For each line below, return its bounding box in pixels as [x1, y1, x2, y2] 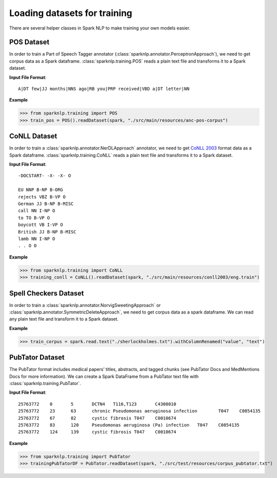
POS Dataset [9, 38, 49, 46]
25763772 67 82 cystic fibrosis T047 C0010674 [18, 415, 176, 421]
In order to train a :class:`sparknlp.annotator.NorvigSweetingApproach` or [9, 302, 161, 308]
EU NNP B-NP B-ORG [18, 187, 63, 192]
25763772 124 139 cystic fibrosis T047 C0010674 [18, 429, 176, 435]
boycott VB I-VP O [18, 222, 63, 227]
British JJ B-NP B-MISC [18, 229, 76, 234]
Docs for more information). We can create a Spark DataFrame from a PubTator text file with [9, 373, 199, 379]
